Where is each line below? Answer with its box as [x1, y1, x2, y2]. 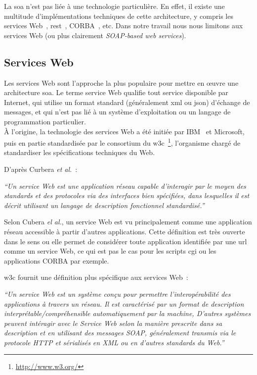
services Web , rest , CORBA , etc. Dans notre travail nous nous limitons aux [4, 20, 243, 31]
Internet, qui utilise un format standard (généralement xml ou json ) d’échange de [4, 97, 250, 107]
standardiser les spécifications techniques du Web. [4, 147, 155, 158]
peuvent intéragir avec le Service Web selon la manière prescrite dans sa [4, 318, 222, 328]
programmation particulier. [4, 116, 86, 126]
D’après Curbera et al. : [4, 163, 78, 174]
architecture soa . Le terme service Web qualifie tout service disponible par [4, 87, 228, 98]
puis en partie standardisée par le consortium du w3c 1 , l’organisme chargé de [4, 136, 241, 148]
